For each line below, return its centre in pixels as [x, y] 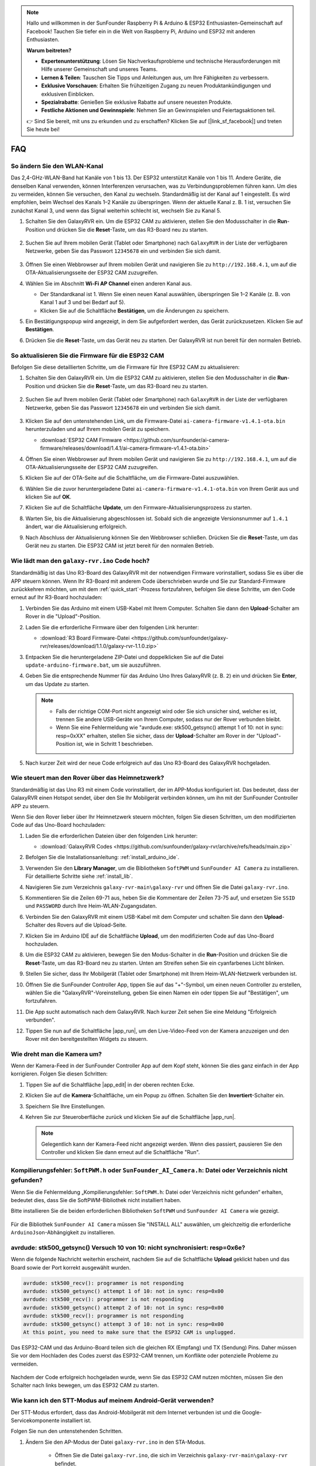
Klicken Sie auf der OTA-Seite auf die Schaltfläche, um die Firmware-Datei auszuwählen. [132, 478]
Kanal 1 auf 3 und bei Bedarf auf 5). [83, 303]
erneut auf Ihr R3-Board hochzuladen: [56, 598]
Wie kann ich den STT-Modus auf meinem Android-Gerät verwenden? [112, 1400]
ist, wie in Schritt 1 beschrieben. [115, 744]
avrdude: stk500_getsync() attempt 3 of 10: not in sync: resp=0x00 [123, 1324]
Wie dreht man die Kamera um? [56, 1054]
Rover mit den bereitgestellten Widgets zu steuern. [87, 1039]
